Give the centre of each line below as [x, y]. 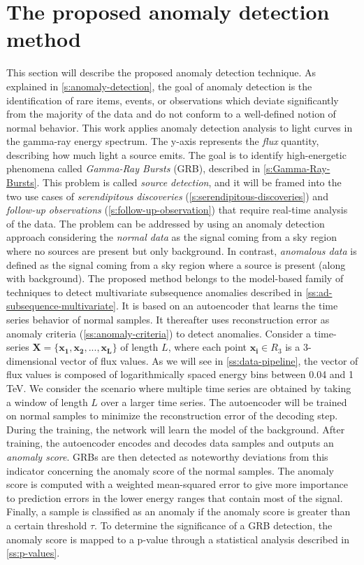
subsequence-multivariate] [61, 306]
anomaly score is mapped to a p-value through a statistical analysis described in [178, 539]
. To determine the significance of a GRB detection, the [213, 525]
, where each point [208, 347]
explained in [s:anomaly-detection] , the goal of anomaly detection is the [159, 86]
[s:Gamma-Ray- [297, 168]
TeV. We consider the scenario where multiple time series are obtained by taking [179, 388]
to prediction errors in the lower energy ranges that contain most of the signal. [175, 497]
